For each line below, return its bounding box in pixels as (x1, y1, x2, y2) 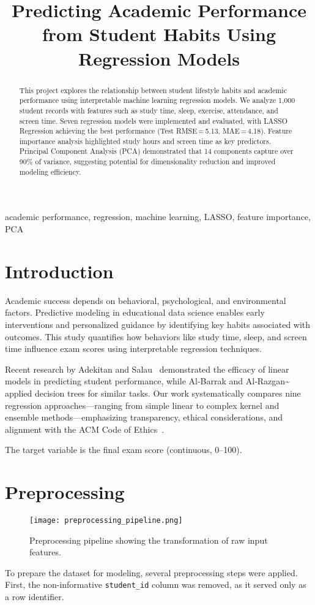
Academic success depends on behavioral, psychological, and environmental (5, 294, 286, 306)
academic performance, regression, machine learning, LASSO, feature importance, (5, 210, 311, 223)
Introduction (5, 258, 114, 283)
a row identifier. (5, 590, 64, 603)
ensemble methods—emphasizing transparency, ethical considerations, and (5, 411, 283, 424)
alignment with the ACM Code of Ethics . (5, 422, 165, 435)
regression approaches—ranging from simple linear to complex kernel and (5, 398, 280, 411)
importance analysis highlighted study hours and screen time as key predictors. (19, 135, 271, 146)
